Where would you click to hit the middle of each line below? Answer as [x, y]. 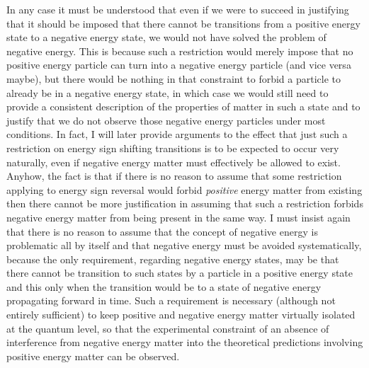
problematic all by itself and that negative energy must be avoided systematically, [184, 245]
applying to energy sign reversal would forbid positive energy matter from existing [184, 189]
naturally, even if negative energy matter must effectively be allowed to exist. [174, 162]
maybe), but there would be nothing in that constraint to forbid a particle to [174, 78]
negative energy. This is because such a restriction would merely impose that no [180, 51]
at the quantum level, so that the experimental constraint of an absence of [168, 328]
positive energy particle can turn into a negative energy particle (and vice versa [179, 65]
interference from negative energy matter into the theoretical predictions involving [185, 342]
